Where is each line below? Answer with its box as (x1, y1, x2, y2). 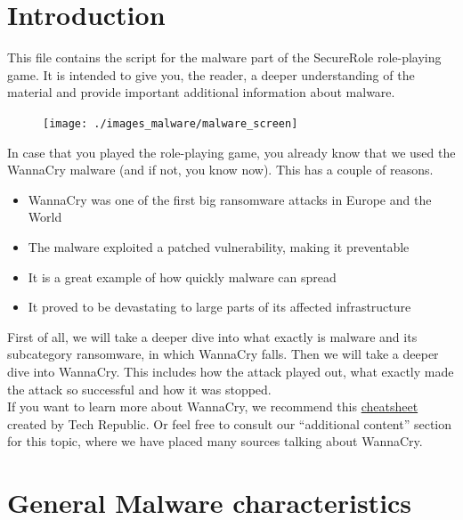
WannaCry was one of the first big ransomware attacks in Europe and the (28, 190, 432, 208)
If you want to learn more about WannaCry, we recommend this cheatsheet (7, 397, 418, 416)
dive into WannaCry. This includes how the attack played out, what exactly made (7, 362, 454, 380)
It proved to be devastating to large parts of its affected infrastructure (28, 297, 411, 316)
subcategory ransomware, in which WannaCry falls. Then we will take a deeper (7, 345, 439, 363)
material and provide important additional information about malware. (7, 83, 395, 102)
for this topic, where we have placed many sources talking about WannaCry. (7, 432, 423, 451)
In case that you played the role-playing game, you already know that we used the (7, 142, 456, 161)
